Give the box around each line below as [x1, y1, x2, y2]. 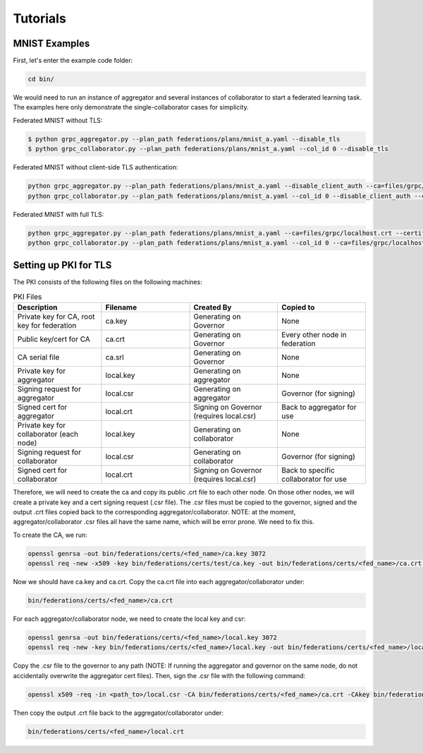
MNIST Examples [13, 37, 90, 49]
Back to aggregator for [281, 403, 357, 413]
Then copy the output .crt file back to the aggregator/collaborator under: [13, 708, 223, 717]
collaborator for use [281, 474, 347, 484]
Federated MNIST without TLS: [13, 116, 103, 124]
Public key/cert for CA [17, 334, 91, 344]
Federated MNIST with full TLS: [13, 210, 104, 218]
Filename [105, 302, 137, 312]
